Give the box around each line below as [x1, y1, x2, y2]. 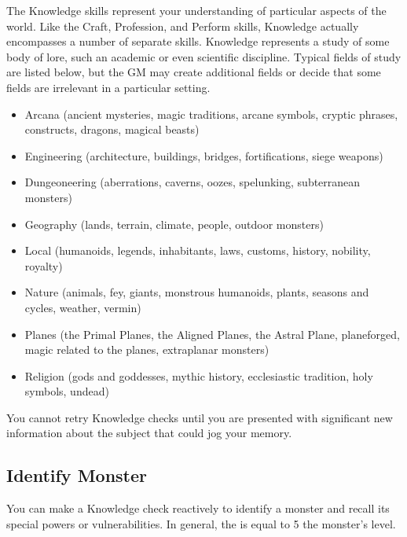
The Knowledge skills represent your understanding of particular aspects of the [6, 2, 387, 18]
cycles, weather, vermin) [24, 299, 141, 315]
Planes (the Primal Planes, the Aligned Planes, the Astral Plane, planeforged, [24, 326, 400, 342]
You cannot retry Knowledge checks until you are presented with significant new [6, 409, 393, 425]
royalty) [24, 257, 63, 274]
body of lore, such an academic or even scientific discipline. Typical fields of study [6, 48, 401, 64]
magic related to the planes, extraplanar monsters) [24, 341, 269, 358]
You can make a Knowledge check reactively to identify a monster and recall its [6, 500, 390, 517]
